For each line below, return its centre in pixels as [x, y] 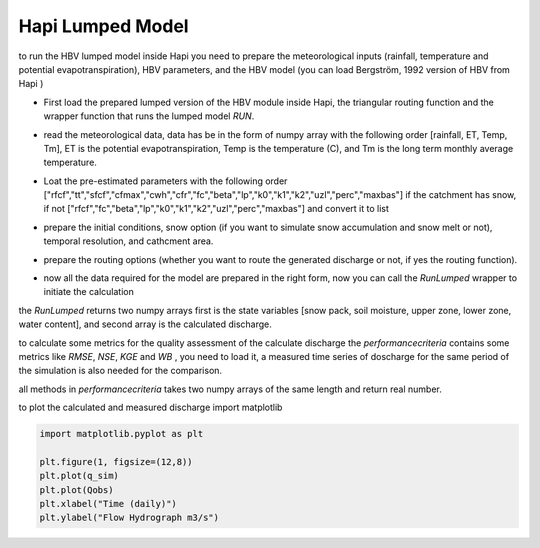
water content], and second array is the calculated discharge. [145, 324]
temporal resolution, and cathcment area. [128, 241]
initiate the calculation [88, 292]
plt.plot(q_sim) [79, 476]
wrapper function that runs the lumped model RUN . [149, 116]
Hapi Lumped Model [103, 26]
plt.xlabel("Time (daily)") [108, 504]
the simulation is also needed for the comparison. [120, 371]
